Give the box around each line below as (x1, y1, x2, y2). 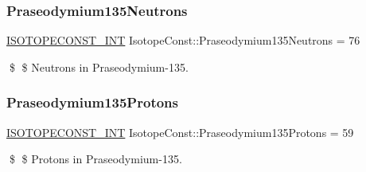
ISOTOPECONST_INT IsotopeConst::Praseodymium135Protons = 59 (6, 123, 354, 140)
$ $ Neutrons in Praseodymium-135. (9, 58, 189, 75)
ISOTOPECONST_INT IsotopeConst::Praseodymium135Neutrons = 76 (6, 32, 360, 49)
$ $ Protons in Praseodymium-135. (9, 150, 182, 167)
